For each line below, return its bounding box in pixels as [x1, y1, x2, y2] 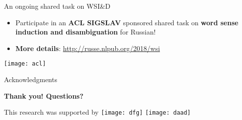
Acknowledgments [4, 74, 57, 85]
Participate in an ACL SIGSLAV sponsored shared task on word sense [15, 17, 239, 27]
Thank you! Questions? [4, 90, 84, 101]
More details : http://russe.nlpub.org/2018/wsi [15, 43, 160, 53]
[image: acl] [4, 60, 46, 68]
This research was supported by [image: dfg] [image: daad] [4, 107, 191, 117]
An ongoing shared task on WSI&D [4, 1, 110, 11]
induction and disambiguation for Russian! [15, 27, 156, 37]
